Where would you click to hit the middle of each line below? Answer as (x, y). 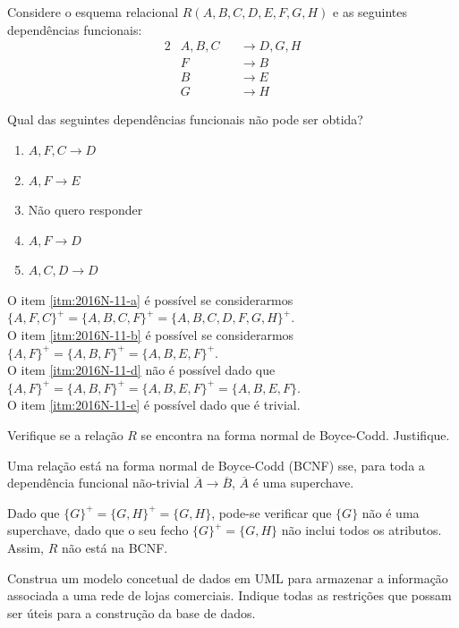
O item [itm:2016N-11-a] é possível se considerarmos (150, 299)
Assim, (25, 547)
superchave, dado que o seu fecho (98, 530)
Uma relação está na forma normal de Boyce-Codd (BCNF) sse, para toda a (216, 465)
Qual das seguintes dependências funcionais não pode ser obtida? (185, 119)
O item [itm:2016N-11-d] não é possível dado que (141, 370)
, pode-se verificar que (272, 512)
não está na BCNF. (115, 547)
